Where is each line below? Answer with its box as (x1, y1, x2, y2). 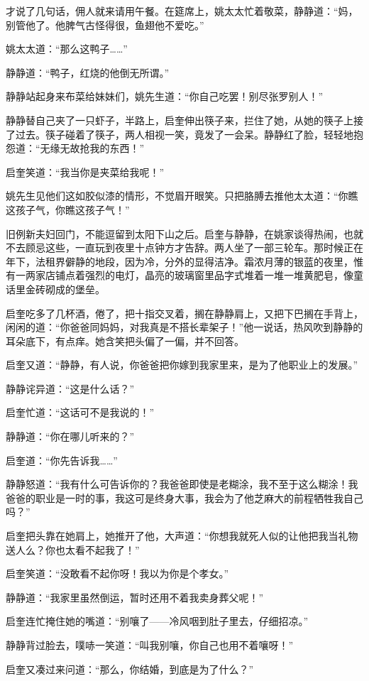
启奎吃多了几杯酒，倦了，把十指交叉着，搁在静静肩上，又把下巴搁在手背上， (6, 305, 363, 320)
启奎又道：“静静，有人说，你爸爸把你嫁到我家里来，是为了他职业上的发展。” (6, 357, 358, 372)
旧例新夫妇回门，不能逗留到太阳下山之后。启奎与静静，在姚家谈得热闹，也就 (6, 226, 363, 241)
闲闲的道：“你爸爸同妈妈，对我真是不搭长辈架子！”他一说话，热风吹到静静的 (6, 320, 363, 334)
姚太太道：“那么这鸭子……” (6, 41, 128, 56)
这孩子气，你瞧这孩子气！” (6, 202, 130, 217)
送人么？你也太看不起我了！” (6, 542, 140, 557)
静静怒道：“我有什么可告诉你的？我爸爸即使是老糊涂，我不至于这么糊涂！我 (6, 476, 358, 491)
